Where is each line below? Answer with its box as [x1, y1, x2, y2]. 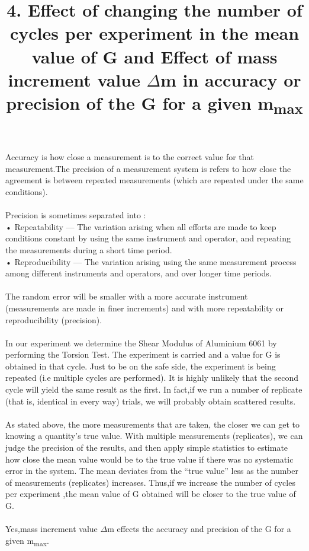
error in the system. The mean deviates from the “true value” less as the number [5, 464, 298, 477]
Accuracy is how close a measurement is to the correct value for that [5, 151, 255, 163]
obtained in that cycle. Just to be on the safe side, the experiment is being [5, 359, 276, 372]
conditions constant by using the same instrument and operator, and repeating [5, 232, 291, 244]
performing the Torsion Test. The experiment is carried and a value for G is [5, 348, 281, 361]
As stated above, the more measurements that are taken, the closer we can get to [5, 418, 300, 430]
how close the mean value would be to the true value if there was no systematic [5, 453, 294, 465]
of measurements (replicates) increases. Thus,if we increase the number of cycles [5, 476, 295, 488]
